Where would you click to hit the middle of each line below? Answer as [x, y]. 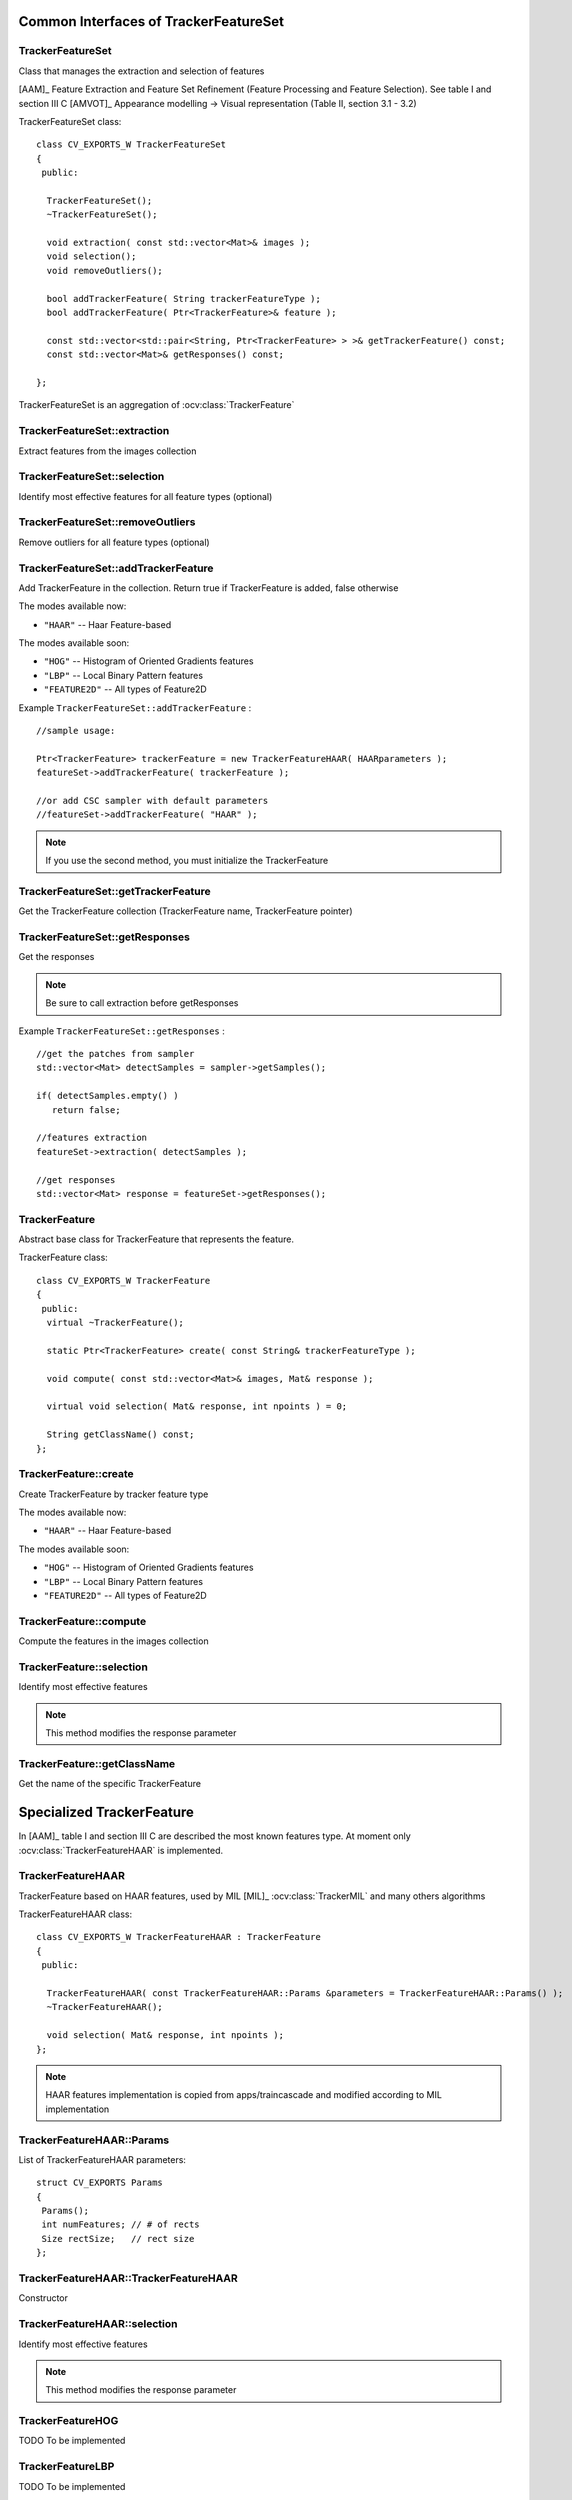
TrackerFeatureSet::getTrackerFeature [115, 891]
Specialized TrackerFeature [106, 1812]
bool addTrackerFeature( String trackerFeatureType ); [184, 298]
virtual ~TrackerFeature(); [115, 1323]
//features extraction [92, 1138]
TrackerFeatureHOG [68, 2421]
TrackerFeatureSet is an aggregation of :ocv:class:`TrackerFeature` [156, 405]
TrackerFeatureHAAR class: [75, 1914]
